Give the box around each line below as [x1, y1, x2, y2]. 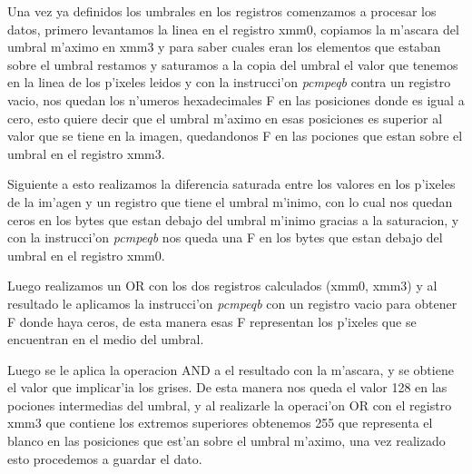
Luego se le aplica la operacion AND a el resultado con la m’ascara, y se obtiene [7, 360, 454, 379]
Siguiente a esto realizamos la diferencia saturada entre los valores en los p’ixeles [7, 174, 456, 193]
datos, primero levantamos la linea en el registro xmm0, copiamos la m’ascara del [7, 19, 459, 38]
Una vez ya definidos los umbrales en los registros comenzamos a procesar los [7, 2, 437, 20]
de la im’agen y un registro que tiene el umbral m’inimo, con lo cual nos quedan [7, 192, 453, 211]
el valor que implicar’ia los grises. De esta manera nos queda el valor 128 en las [7, 378, 447, 397]
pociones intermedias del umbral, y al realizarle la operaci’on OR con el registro [7, 395, 452, 414]
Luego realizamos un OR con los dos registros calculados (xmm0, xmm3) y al [7, 276, 438, 295]
